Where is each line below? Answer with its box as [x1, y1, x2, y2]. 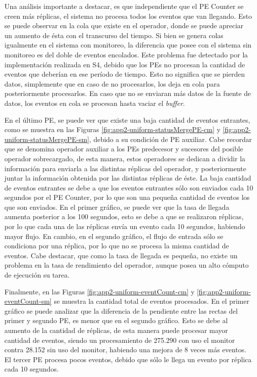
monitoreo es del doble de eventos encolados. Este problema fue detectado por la [4, 49, 248, 59]
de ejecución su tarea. [4, 270, 70, 280]
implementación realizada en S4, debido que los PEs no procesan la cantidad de [4, 59, 245, 69]
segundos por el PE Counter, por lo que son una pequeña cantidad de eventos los [4, 192, 250, 202]
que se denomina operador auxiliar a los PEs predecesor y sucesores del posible [4, 143, 243, 154]
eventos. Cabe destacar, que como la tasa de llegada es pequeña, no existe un [4, 250, 238, 260]
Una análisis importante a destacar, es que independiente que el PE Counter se [4, 1, 244, 11]
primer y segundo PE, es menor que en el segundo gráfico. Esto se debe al [4, 315, 228, 326]
